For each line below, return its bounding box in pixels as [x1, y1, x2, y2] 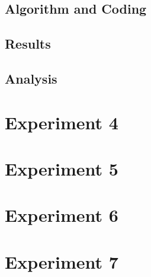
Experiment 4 [5, 110, 118, 134]
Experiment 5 [5, 156, 118, 180]
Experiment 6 [5, 203, 118, 227]
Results [5, 34, 51, 53]
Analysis [5, 69, 57, 87]
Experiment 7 [5, 249, 118, 273]
